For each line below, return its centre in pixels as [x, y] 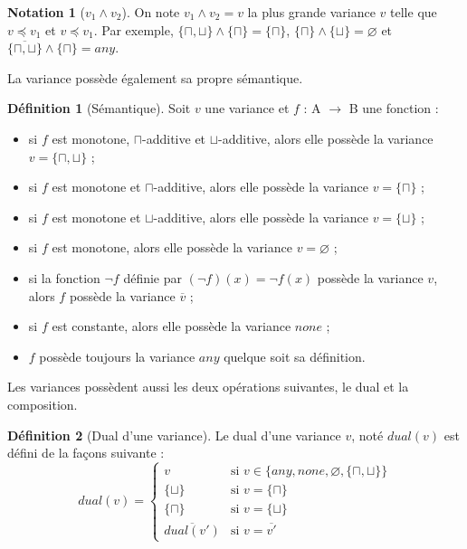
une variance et [247, 108]
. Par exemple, [133, 29]
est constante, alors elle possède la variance [172, 326]
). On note [151, 12]
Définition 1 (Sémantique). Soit [99, 108]
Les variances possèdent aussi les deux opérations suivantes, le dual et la [208, 387]
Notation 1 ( [46, 12]
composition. [43, 404]
